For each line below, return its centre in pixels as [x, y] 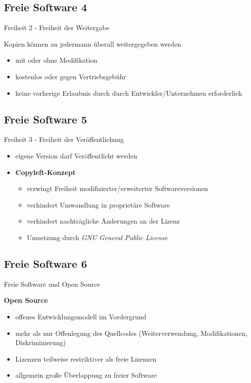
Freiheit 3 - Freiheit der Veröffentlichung [64, 139]
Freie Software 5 [46, 119]
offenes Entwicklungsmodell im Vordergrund [81, 316]
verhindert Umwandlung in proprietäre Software [98, 204]
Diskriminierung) [41, 342]
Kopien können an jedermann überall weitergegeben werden [92, 44]
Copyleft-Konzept [45, 172]
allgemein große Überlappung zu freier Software [86, 375]
